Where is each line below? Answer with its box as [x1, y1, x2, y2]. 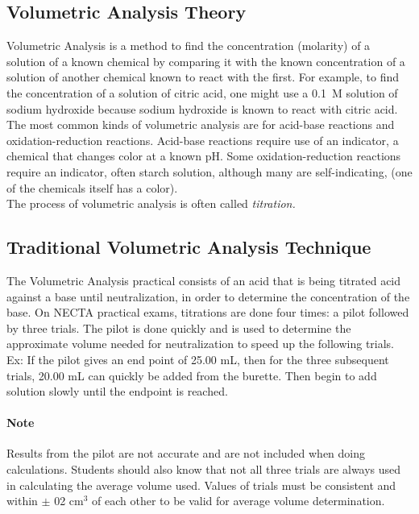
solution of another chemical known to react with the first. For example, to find [6, 68, 400, 85]
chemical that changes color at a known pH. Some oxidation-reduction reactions [6, 147, 401, 164]
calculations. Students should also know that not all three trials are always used [6, 461, 401, 478]
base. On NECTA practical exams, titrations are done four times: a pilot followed [6, 304, 409, 321]
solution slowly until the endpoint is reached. [6, 383, 228, 400]
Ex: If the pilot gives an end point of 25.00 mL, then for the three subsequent [6, 350, 389, 367]
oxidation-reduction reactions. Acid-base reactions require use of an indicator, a [6, 131, 399, 148]
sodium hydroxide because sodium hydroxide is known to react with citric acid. [6, 100, 398, 117]
